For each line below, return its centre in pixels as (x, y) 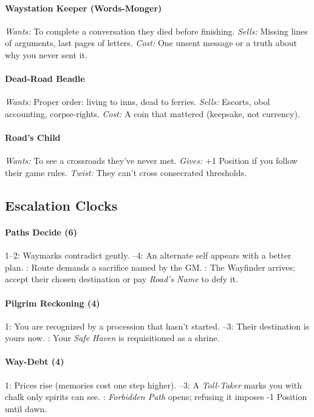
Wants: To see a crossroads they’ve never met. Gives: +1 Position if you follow (151, 161)
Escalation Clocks (61, 205)
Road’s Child (33, 137)
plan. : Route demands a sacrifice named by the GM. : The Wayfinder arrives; (150, 267)
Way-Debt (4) (35, 361)
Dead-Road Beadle (45, 79)
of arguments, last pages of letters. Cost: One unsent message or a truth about (151, 43)
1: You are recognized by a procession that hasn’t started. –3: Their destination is (157, 326)
